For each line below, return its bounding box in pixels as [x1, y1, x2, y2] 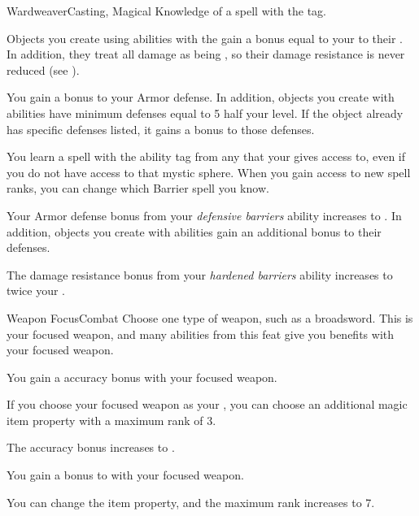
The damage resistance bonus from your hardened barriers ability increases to [7, 266, 393, 283]
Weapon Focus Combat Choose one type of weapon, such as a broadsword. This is [7, 309, 413, 326]
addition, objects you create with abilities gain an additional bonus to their [7, 223, 382, 240]
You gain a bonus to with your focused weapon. [7, 466, 244, 483]
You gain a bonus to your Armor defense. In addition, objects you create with [7, 89, 395, 106]
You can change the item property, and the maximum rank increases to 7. [7, 493, 375, 510]
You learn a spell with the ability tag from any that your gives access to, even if [7, 148, 406, 165]
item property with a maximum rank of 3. [7, 411, 216, 428]
